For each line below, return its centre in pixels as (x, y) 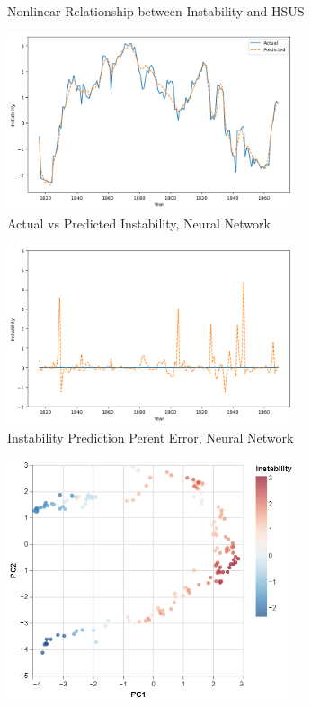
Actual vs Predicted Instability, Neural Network (139, 223)
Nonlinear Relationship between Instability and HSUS (156, 11)
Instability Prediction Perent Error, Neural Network (151, 437)
